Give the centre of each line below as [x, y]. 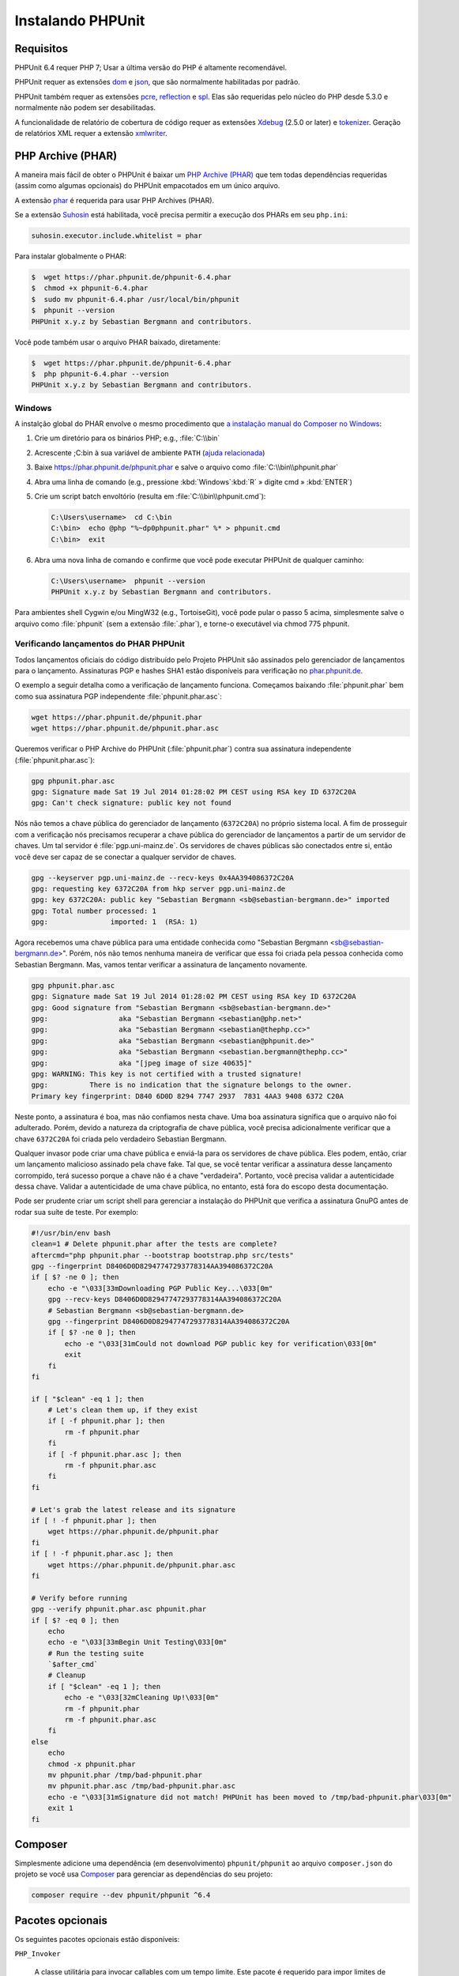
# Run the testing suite [96, 1653]
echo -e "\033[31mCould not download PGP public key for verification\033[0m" [221, 1343]
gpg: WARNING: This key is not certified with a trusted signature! [167, 1074]
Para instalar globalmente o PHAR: [70, 256]
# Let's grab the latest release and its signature [134, 1509]
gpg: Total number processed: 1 [94, 911]
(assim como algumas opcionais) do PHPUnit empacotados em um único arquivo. [147, 186]
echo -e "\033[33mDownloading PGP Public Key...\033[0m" [160, 1288]
